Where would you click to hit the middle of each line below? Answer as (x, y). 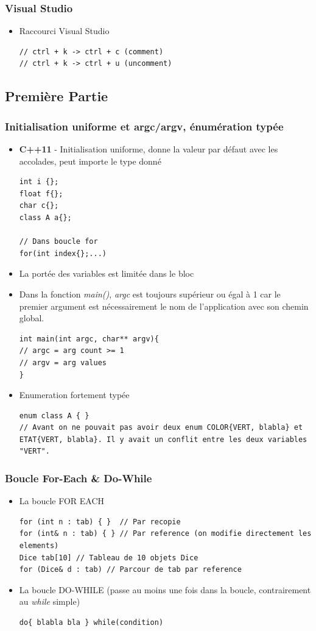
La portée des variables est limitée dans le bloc (107, 273)
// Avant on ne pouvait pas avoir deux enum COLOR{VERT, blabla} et (161, 428)
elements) (39, 546)
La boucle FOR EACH (62, 501)
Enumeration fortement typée (74, 395)
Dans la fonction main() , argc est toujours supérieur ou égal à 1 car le (150, 294)
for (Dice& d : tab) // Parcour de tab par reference (130, 570)
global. (32, 318)
